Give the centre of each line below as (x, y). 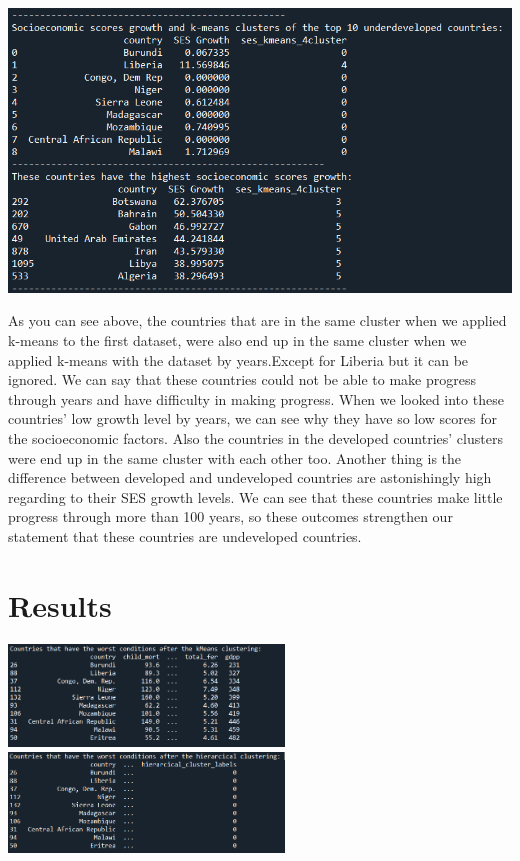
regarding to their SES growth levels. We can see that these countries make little (255, 496)
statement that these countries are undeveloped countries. (185, 536)
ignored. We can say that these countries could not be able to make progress (242, 379)
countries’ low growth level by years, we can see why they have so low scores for (252, 418)
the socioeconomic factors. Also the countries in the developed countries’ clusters (255, 438)
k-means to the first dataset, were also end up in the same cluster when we (237, 340)
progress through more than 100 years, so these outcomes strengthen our (230, 516)
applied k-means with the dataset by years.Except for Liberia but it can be (238, 359)
